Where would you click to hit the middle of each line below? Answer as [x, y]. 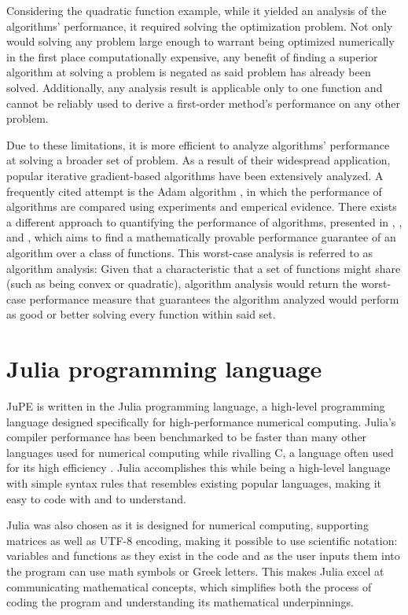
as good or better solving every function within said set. [141, 314]
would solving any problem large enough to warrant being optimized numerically [200, 41]
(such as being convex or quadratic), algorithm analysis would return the [182, 284]
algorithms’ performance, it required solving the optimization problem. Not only [200, 26]
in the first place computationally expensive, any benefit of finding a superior [192, 56]
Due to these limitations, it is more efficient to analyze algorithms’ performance [198, 144]
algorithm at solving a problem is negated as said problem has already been [189, 72]
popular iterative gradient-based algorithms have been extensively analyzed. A [195, 175]
